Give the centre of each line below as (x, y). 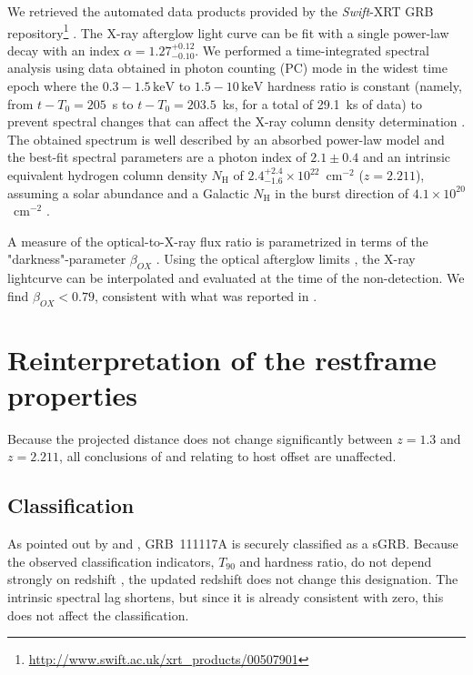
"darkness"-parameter (67, 259)
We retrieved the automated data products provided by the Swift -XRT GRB (221, 11)
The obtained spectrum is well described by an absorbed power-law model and (226, 139)
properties (72, 394)
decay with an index (64, 50)
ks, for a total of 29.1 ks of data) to (322, 103)
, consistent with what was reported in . (206, 295)
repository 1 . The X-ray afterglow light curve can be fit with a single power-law (228, 31)
